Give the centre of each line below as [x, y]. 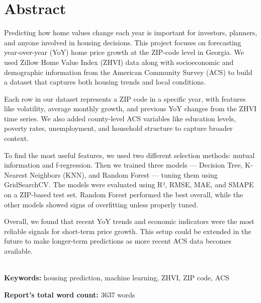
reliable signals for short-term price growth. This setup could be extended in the [128, 231]
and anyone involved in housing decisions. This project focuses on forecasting [123, 42]
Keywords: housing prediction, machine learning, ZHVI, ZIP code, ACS [117, 278]
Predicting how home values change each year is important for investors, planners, [131, 32]
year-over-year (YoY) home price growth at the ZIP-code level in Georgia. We [124, 52]
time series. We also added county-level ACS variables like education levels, [120, 118]
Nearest [16, 174]
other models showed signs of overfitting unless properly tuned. [101, 204]
